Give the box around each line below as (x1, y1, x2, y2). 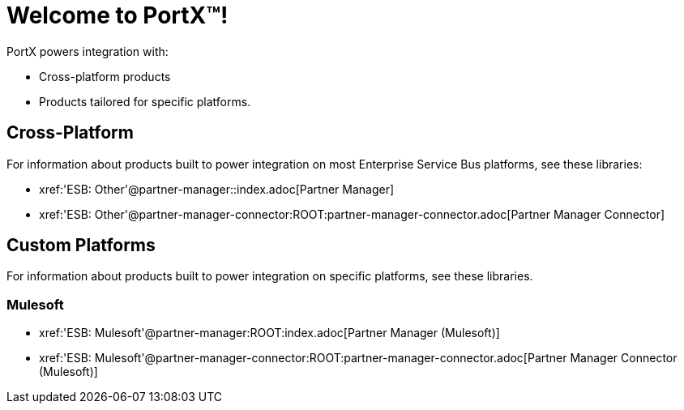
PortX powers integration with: (6, 44, 169, 58)
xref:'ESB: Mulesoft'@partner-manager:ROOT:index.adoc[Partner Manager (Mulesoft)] (39, 326, 500, 340)
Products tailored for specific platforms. (39, 94, 251, 109)
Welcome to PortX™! (6, 2, 229, 29)
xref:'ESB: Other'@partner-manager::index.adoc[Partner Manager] (39, 182, 395, 196)
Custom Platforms (6, 235, 156, 256)
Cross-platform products (39, 69, 171, 83)
